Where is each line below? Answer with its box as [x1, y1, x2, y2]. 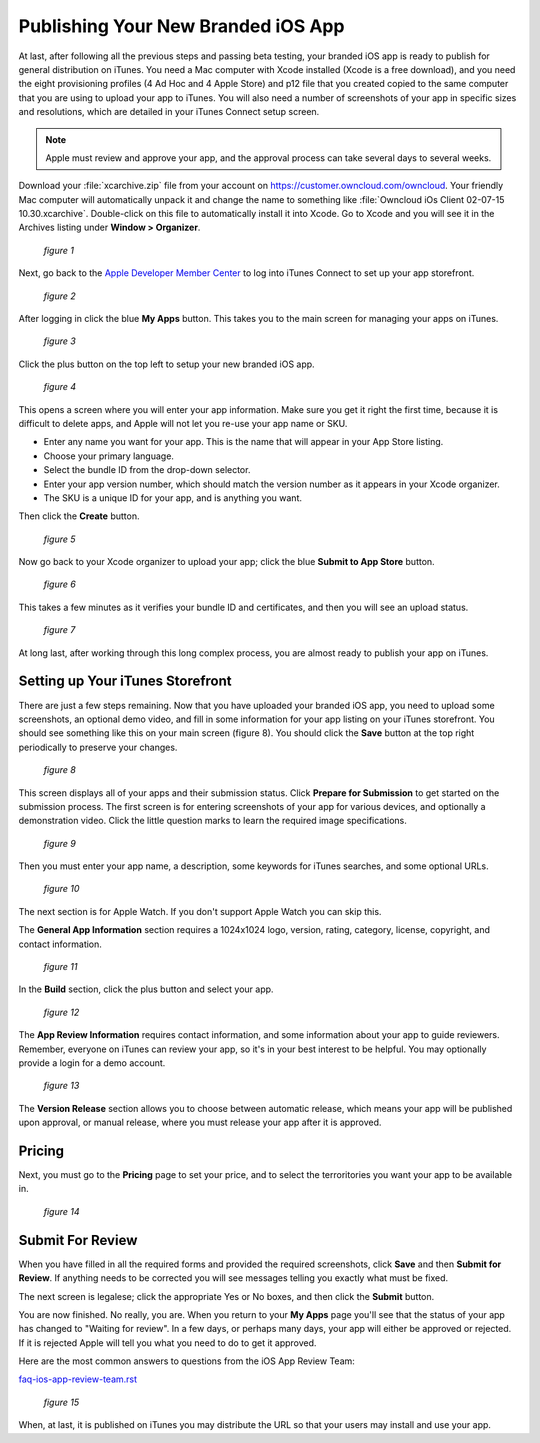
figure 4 [43, 381, 77, 393]
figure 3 [43, 335, 77, 347]
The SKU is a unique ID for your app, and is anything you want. [43, 491, 303, 504]
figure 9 [43, 837, 77, 849]
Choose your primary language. [43, 450, 175, 462]
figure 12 [43, 1006, 80, 1018]
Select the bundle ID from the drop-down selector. [43, 464, 251, 476]
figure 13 [43, 1080, 80, 1092]
